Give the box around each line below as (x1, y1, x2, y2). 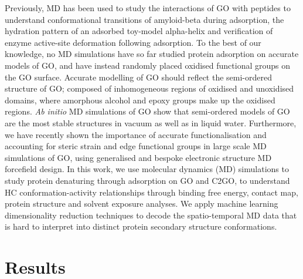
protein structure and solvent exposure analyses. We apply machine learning (5, 197, 278, 210)
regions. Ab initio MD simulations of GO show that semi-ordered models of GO (5, 105, 290, 117)
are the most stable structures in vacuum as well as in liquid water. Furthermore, (5, 116, 297, 129)
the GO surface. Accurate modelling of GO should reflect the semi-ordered (5, 70, 272, 83)
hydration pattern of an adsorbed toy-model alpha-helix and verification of (5, 25, 273, 37)
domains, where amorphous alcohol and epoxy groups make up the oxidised (5, 93, 275, 106)
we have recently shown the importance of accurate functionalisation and (5, 128, 267, 140)
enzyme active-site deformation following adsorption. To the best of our (5, 36, 261, 48)
